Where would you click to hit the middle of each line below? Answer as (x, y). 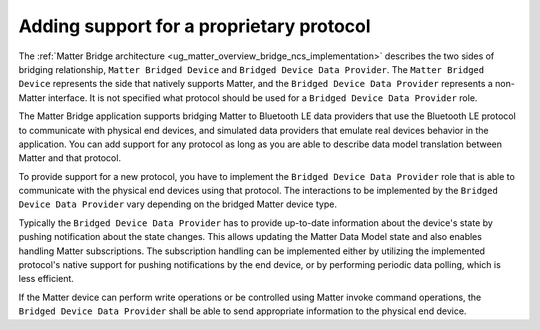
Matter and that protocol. (70, 158)
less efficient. (46, 279)
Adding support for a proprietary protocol (194, 26)
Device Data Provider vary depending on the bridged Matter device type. (177, 204)
